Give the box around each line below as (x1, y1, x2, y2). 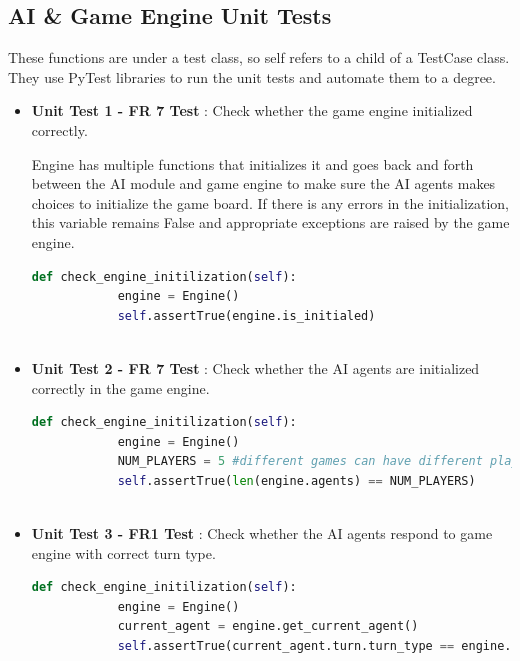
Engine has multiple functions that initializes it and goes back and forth (31, 153, 474, 174)
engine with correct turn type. (31, 542, 216, 563)
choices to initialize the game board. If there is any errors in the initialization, (31, 192, 509, 213)
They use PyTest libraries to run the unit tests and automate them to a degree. (8, 66, 496, 87)
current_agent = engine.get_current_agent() (117, 619, 419, 634)
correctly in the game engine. (31, 377, 210, 398)
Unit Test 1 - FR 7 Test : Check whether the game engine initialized (31, 100, 473, 121)
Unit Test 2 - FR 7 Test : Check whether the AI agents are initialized (31, 357, 480, 378)
